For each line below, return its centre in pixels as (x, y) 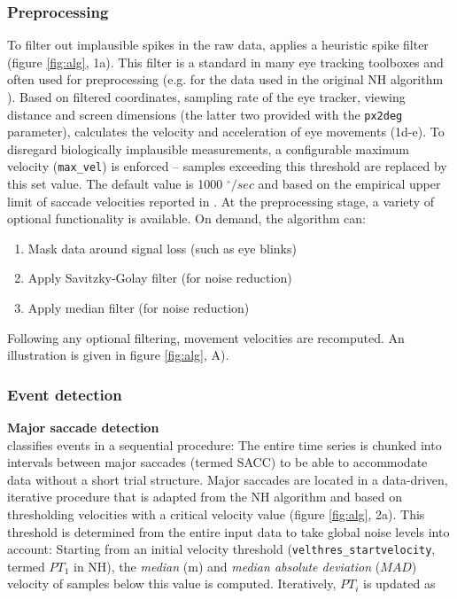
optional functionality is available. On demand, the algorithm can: (187, 218)
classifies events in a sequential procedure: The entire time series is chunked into (225, 444)
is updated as (399, 583)
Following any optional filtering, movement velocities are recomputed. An (206, 337)
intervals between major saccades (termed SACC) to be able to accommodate (217, 462)
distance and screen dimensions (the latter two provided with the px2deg (205, 114)
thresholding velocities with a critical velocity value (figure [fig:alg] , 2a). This (216, 514)
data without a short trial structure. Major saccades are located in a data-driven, (228, 479)
